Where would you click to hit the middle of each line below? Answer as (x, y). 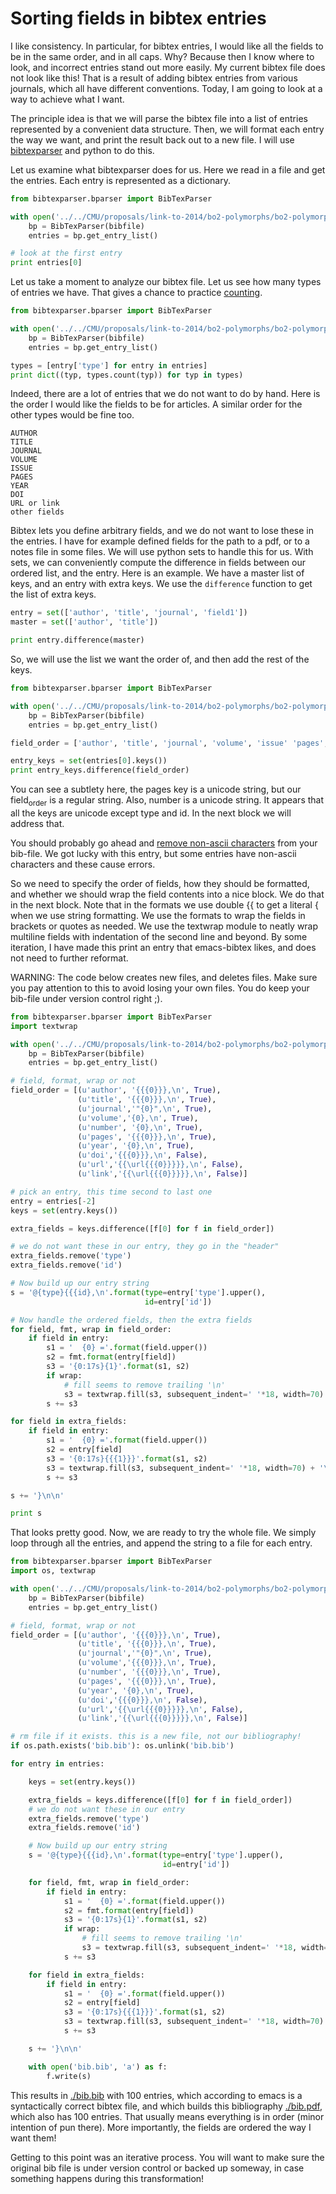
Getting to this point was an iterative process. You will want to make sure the (167, 2157)
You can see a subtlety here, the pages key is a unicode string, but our (156, 789)
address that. (37, 823)
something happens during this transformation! (107, 2178)
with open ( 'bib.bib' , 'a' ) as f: (98, 2067)
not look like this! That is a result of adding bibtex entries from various (154, 78)
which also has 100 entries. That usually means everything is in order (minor (167, 2116)
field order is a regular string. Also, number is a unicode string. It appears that (167, 801)
